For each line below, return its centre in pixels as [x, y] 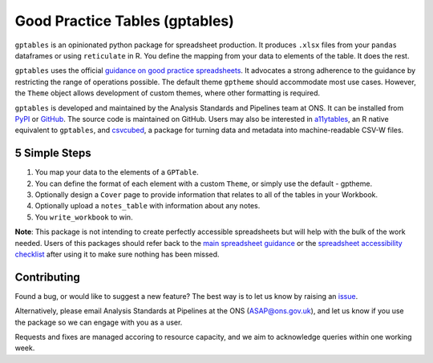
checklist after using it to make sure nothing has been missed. [117, 254]
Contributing [47, 277]
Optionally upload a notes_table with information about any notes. [148, 206]
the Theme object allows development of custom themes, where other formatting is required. [168, 93]
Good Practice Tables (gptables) [124, 21]
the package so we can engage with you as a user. [99, 322]
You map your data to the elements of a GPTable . [117, 172]
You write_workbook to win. [84, 217]
